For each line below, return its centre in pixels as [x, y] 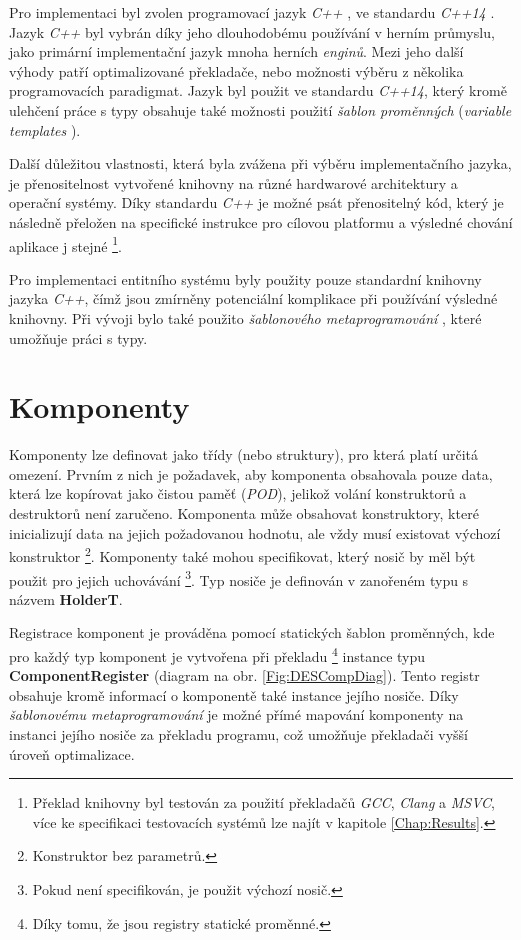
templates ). [45, 129]
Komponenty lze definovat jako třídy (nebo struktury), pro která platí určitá [243, 454]
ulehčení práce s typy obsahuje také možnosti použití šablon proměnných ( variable [260, 109]
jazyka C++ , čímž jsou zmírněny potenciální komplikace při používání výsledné [253, 298]
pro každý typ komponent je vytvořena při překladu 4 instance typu [217, 654]
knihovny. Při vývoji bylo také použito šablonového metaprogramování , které [245, 317]
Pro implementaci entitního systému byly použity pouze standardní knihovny [245, 278]
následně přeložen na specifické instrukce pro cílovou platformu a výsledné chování [261, 221]
